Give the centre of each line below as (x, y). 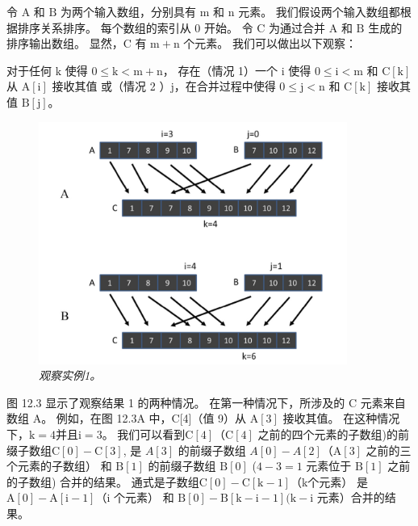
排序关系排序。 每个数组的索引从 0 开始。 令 (135, 27)
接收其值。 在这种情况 (341, 418)
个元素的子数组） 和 (59, 466)
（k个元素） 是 (329, 481)
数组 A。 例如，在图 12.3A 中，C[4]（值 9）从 (127, 418)
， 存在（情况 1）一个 (220, 70)
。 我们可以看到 (144, 434)
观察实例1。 (70, 375)
